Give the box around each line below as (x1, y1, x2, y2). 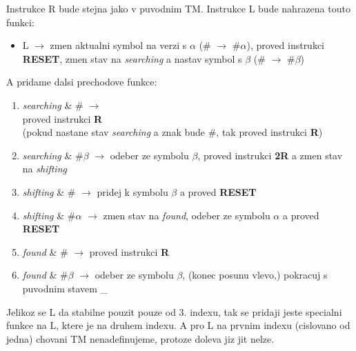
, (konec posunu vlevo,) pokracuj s (182, 268, 328, 282)
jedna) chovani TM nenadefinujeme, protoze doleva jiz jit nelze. (6, 331, 275, 345)
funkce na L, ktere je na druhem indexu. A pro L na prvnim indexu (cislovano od (6, 318, 350, 332)
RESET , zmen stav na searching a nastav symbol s (22, 51, 242, 66)
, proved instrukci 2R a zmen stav (197, 148, 343, 162)
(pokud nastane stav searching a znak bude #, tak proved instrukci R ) (22, 125, 323, 139)
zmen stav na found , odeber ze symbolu (103, 208, 270, 222)
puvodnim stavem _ (22, 281, 108, 295)
